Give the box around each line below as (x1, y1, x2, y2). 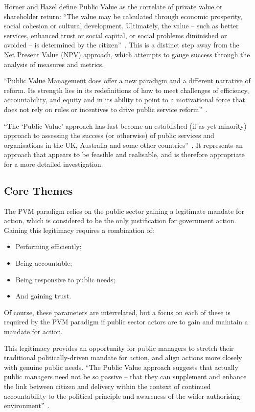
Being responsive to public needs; (15, 274, 116, 284)
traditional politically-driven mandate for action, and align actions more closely (4, 352, 242, 363)
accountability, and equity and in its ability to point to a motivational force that (4, 94, 245, 105)
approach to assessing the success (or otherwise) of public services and (4, 130, 214, 140)
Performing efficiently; (15, 241, 82, 252)
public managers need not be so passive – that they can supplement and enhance (4, 371, 247, 382)
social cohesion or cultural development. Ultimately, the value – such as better (4, 21, 239, 31)
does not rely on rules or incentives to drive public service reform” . (4, 104, 208, 114)
